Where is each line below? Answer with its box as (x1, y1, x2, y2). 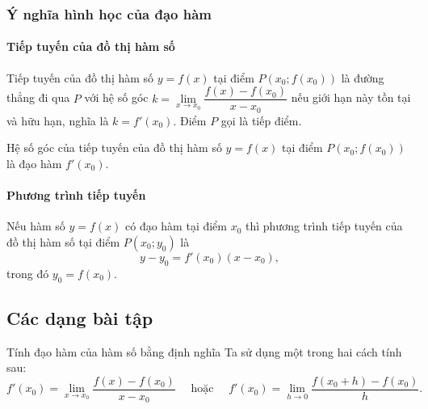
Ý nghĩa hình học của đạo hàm (6, 3, 212, 23)
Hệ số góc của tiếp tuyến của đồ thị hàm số (6, 139, 222, 156)
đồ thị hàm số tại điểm (6, 233, 120, 250)
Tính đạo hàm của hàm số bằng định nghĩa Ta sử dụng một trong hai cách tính (6, 343, 402, 360)
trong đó (6, 264, 49, 281)
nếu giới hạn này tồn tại (291, 89, 411, 106)
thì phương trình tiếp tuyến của (245, 217, 403, 234)
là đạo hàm (6, 154, 62, 171)
